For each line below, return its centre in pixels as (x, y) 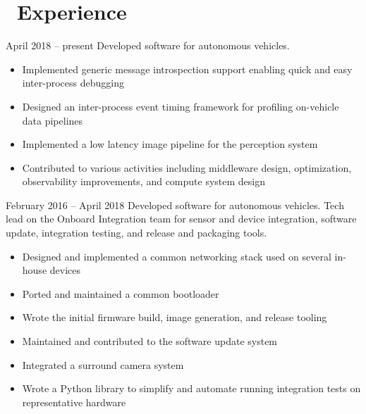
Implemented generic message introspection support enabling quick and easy (187, 69)
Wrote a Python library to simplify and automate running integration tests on (191, 388)
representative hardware (74, 402)
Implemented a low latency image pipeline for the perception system (170, 144)
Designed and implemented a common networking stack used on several (177, 256)
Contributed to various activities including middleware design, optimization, (187, 167)
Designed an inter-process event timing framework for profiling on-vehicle (181, 106)
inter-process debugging (73, 83)
